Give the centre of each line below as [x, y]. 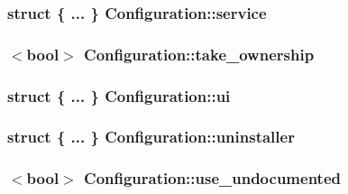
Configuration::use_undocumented [212, 178]
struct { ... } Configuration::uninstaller [151, 137]
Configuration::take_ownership [199, 54]
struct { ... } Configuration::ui [119, 95]
